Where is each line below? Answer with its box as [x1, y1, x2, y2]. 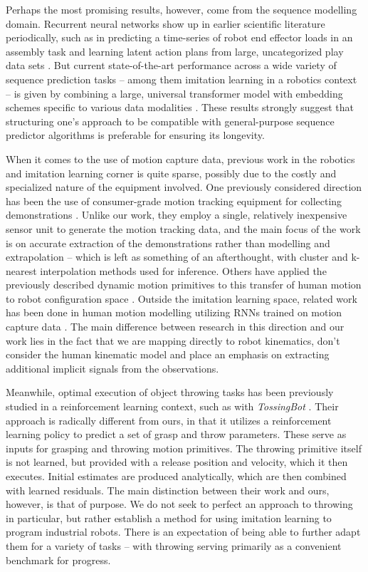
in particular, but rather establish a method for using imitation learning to [6, 510, 332, 525]
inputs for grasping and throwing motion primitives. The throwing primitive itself [6, 440, 362, 455]
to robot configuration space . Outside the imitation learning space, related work [6, 291, 357, 306]
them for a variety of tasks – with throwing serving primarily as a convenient [6, 538, 342, 553]
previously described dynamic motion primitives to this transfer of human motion [6, 277, 362, 292]
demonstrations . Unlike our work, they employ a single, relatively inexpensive [6, 207, 347, 222]
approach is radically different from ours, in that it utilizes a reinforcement [6, 412, 332, 427]
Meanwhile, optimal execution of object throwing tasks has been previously [6, 385, 334, 400]
